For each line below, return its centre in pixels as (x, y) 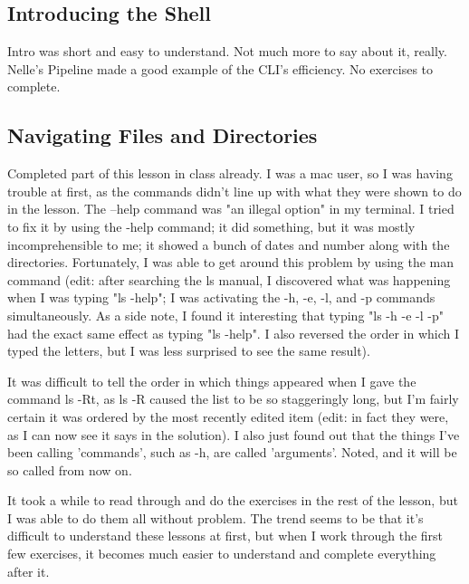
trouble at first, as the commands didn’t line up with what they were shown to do (234, 191)
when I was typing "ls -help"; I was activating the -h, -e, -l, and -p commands (221, 297)
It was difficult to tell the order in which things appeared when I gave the (212, 381)
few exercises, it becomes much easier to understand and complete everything (222, 554)
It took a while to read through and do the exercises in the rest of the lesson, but (233, 500)
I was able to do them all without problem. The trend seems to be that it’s (215, 517)
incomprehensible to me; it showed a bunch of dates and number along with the (229, 244)
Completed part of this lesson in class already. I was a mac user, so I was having (230, 173)
